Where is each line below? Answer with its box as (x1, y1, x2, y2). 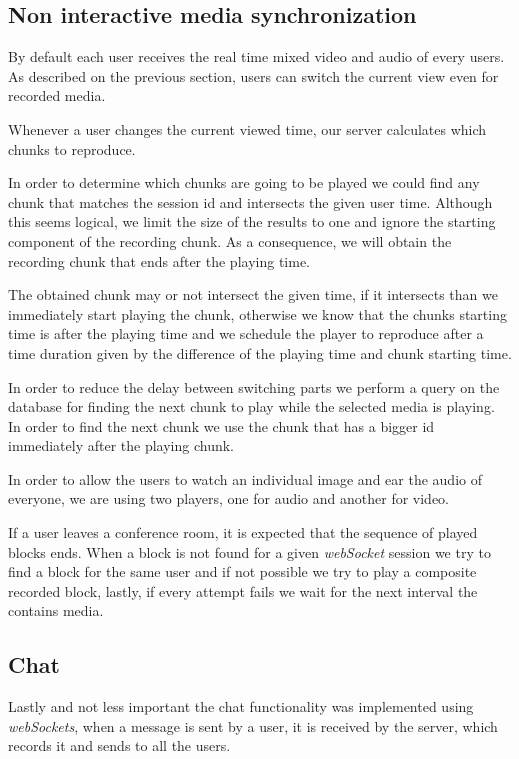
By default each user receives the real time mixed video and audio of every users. (8, 46, 505, 67)
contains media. (8, 600, 104, 621)
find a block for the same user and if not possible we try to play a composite (8, 561, 477, 582)
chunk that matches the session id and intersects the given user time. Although (8, 191, 493, 212)
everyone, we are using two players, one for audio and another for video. (8, 488, 449, 509)
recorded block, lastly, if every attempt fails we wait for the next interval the (8, 580, 478, 601)
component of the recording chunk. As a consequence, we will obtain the (8, 230, 452, 251)
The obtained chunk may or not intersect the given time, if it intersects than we (8, 284, 498, 305)
